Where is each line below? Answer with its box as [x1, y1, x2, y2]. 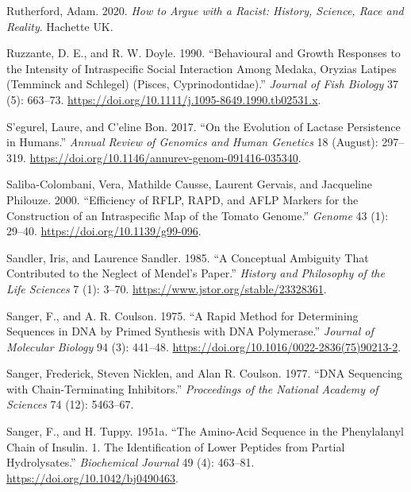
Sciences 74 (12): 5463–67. [6, 396, 134, 413]
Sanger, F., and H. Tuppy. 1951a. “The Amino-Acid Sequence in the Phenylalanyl [6, 423, 404, 440]
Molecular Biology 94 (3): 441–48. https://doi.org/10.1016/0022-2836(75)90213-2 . [6, 338, 401, 354]
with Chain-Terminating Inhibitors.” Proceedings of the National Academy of [6, 380, 378, 397]
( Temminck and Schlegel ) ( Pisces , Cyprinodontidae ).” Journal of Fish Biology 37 [6, 76, 398, 92]
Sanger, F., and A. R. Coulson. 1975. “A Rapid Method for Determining [6, 307, 359, 323]
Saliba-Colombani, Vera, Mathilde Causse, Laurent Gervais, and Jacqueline [6, 176, 372, 192]
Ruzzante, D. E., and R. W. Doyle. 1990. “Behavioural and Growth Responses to [6, 45, 401, 61]
